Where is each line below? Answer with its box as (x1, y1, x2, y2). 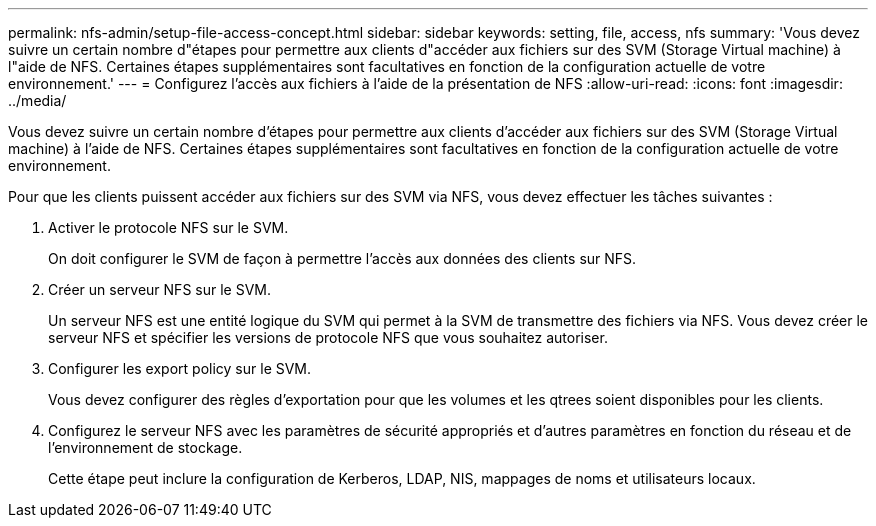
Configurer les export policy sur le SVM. (48, 360, 312, 377)
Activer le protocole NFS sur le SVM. (48, 219, 289, 236)
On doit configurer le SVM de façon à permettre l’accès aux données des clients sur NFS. (48, 250, 637, 267)
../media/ (8, 92, 67, 109)
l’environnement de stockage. (48, 439, 243, 456)
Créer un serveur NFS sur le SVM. (48, 281, 271, 298)
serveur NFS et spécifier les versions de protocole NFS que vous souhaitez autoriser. (48, 329, 608, 346)
